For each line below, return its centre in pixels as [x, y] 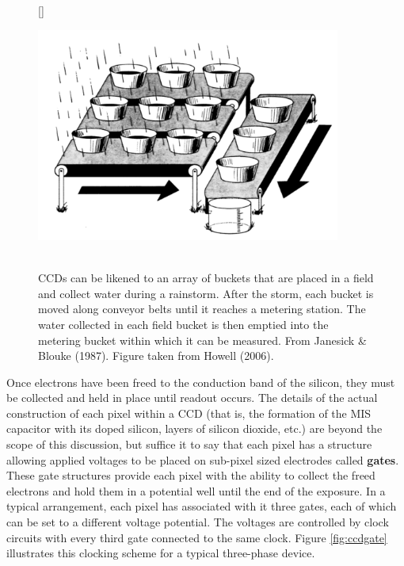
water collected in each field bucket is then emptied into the [183, 324]
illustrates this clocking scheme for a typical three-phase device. [161, 553]
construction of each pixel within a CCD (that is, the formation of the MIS [189, 413]
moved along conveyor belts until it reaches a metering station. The [202, 309]
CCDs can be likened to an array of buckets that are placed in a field [206, 278]
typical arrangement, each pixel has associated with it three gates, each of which [202, 506]
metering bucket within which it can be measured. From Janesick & [202, 340]
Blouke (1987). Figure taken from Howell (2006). [156, 356]
